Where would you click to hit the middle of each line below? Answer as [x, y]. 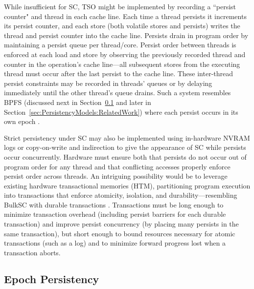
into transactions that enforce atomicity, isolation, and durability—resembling [121, 195]
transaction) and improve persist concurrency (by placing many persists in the [121, 224]
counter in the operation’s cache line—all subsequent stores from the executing [122, 64]
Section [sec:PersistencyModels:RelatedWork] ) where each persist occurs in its [121, 112]
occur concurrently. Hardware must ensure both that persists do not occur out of [125, 156]
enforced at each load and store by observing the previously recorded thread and [125, 54]
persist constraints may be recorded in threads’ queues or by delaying [108, 83]
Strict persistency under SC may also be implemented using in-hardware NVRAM [127, 137]
